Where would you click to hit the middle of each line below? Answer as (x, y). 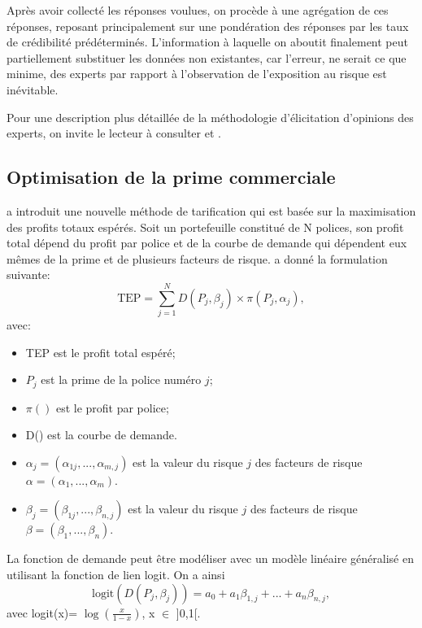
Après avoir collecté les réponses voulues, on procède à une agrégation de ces (198, 10)
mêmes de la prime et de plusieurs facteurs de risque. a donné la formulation (197, 258)
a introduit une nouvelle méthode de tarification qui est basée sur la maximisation (211, 210)
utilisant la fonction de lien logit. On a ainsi (116, 575)
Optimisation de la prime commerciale (171, 177)
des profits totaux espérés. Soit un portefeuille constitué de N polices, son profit (205, 227)
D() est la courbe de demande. (101, 435)
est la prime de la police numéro (121, 379)
